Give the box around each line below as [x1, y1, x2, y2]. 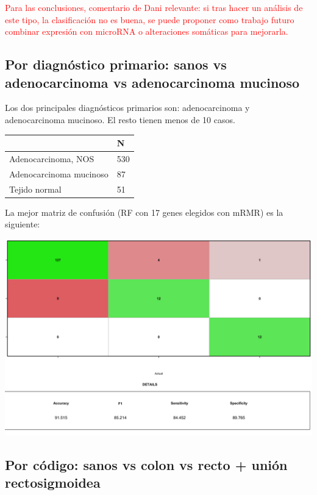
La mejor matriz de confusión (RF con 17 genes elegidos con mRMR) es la [5, 205, 283, 218]
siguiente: [5, 218, 40, 230]
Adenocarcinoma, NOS [9, 152, 94, 165]
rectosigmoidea [5, 473, 101, 492]
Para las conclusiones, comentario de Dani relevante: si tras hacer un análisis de [5, 1, 303, 13]
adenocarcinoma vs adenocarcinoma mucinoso [5, 73, 299, 91]
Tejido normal [9, 182, 62, 195]
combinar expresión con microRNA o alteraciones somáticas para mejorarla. [5, 25, 288, 38]
